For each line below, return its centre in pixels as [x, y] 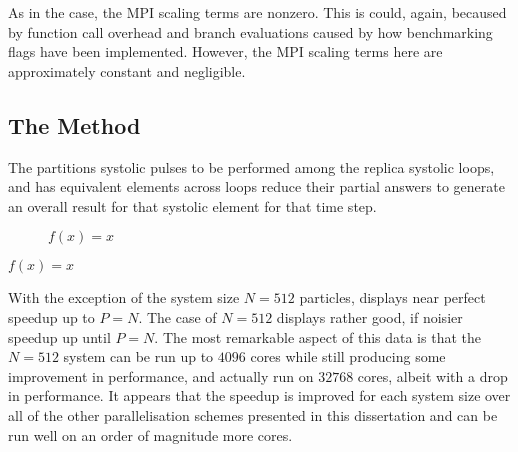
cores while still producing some [348, 356]
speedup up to [51, 316]
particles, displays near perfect [392, 297]
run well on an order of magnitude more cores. [150, 434]
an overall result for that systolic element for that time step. [192, 205]
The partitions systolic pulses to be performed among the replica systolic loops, [251, 166]
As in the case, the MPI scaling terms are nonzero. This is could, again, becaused [257, 12]
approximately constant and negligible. [127, 70]
